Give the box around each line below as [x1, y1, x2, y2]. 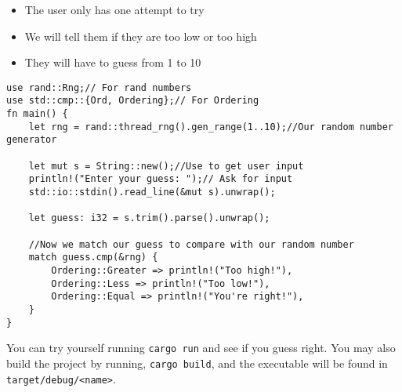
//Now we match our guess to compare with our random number [28, 238, 354, 250]
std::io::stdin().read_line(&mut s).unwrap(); [28, 187, 276, 198]
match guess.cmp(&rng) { [28, 252, 158, 263]
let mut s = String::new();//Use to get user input [28, 160, 304, 172]
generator [6, 134, 57, 146]
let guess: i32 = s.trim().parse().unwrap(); [28, 212, 270, 224]
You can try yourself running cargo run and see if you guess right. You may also [6, 339, 396, 356]
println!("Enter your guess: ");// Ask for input [28, 173, 293, 185]
